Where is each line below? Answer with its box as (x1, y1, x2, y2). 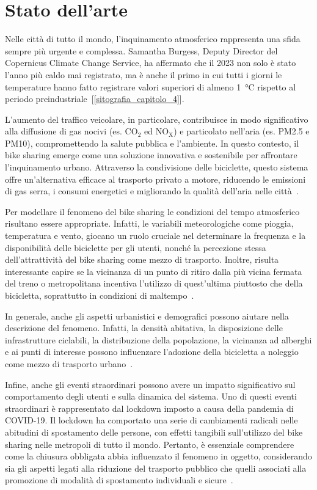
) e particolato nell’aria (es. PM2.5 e (173, 125, 310, 137)
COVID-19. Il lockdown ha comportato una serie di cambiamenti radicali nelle (5, 414, 298, 426)
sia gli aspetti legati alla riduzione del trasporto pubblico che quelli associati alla (5, 461, 307, 474)
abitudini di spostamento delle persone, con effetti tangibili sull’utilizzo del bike (5, 425, 303, 438)
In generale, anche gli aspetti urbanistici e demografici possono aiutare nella (5, 309, 289, 322)
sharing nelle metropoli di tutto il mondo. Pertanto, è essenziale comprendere (5, 437, 294, 450)
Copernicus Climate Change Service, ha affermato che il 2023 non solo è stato (5, 56, 296, 69)
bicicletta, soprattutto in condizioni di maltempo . (5, 289, 194, 301)
